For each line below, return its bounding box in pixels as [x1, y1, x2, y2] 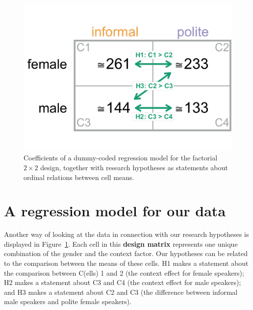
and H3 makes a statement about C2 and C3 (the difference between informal [4, 286, 238, 297]
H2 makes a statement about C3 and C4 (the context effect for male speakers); [4, 277, 241, 287]
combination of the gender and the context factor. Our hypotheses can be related [4, 248, 248, 258]
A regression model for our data [4, 201, 226, 221]
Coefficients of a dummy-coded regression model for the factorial [24, 153, 218, 163]
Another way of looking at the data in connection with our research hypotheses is [4, 229, 249, 239]
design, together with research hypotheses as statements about [40, 162, 228, 172]
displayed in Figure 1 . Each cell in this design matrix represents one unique [4, 238, 238, 249]
